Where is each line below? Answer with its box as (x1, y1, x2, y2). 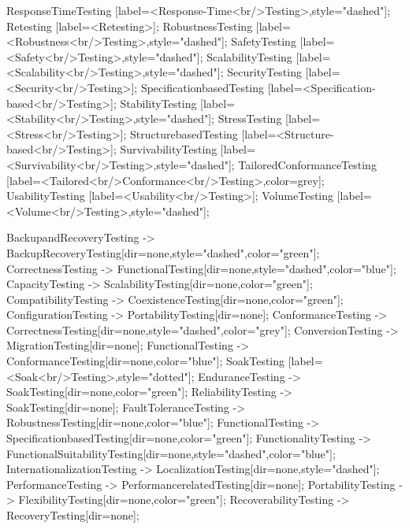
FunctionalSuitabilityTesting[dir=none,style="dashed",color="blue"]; (6, 445, 336, 461)
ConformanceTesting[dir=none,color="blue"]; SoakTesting (6, 353, 285, 369)
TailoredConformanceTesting (238, 156, 377, 172)
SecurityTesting (227, 64, 302, 80)
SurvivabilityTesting (120, 141, 218, 157)
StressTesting (218, 110, 282, 127)
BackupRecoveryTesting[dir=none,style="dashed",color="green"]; (6, 244, 320, 261)
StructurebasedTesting (130, 125, 238, 142)
